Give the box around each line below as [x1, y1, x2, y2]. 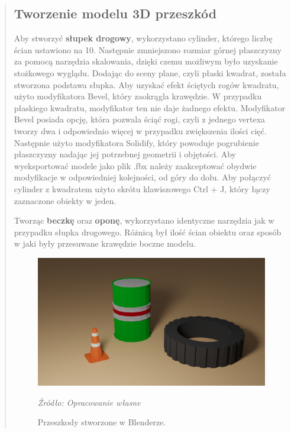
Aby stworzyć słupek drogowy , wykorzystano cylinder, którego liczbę [14, 32, 273, 44]
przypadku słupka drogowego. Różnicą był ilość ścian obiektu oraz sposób [14, 225, 282, 238]
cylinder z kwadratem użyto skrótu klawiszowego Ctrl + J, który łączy [14, 182, 270, 195]
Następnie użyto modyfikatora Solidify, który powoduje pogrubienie [14, 136, 259, 148]
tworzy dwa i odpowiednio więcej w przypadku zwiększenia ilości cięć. [14, 124, 267, 137]
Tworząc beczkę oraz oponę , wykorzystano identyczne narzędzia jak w [14, 214, 274, 227]
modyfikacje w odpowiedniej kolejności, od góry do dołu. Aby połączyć [14, 171, 271, 183]
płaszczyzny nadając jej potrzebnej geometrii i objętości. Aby [14, 148, 236, 160]
